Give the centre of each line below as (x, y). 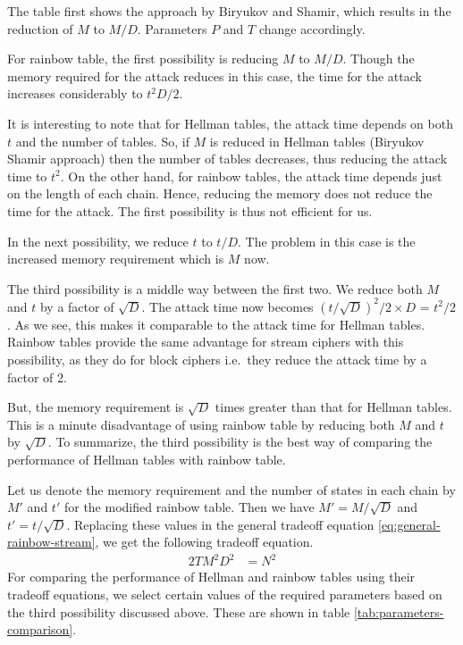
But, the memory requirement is (96, 407)
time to (27, 176)
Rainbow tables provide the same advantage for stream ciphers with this (206, 342)
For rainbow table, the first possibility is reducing (143, 59)
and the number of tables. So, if (102, 141)
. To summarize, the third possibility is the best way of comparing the (240, 442)
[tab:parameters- (399, 611)
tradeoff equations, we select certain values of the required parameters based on (225, 595)
